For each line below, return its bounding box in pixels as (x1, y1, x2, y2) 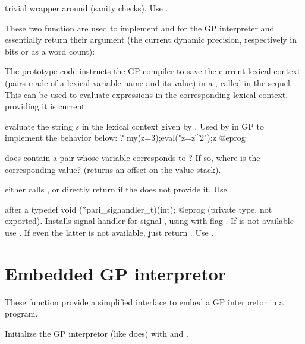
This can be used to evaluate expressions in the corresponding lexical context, (5, 88, 288, 100)
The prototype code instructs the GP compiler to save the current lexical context (5, 65, 301, 77)
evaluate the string (5, 119, 73, 132)
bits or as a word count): (5, 45, 95, 57)
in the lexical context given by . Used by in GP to (81, 119, 264, 132)
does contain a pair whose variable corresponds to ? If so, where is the (5, 151, 260, 163)
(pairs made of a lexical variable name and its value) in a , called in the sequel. (5, 76, 293, 89)
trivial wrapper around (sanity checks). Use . (5, 2, 168, 14)
